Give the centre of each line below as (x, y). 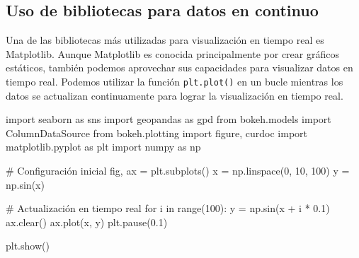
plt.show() (28, 246)
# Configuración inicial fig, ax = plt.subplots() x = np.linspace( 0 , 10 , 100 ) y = (178, 171)
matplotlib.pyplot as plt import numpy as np (103, 147)
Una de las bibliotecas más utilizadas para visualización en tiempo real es (165, 40)
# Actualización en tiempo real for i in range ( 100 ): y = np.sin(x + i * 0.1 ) (168, 208)
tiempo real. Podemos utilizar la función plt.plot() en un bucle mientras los (175, 81)
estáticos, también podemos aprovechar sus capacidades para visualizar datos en (179, 68)
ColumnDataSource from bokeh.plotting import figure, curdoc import (157, 133)
